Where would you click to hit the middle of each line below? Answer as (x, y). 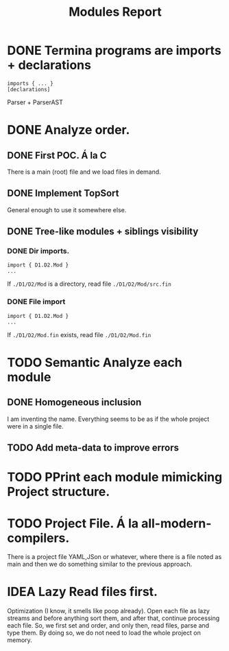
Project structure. (59, 492)
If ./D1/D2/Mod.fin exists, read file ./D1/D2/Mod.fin (79, 334)
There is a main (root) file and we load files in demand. (84, 172)
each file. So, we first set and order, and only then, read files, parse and (108, 626)
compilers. (38, 538)
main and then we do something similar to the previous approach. (100, 564)
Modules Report (115, 12)
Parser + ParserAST (35, 102)
